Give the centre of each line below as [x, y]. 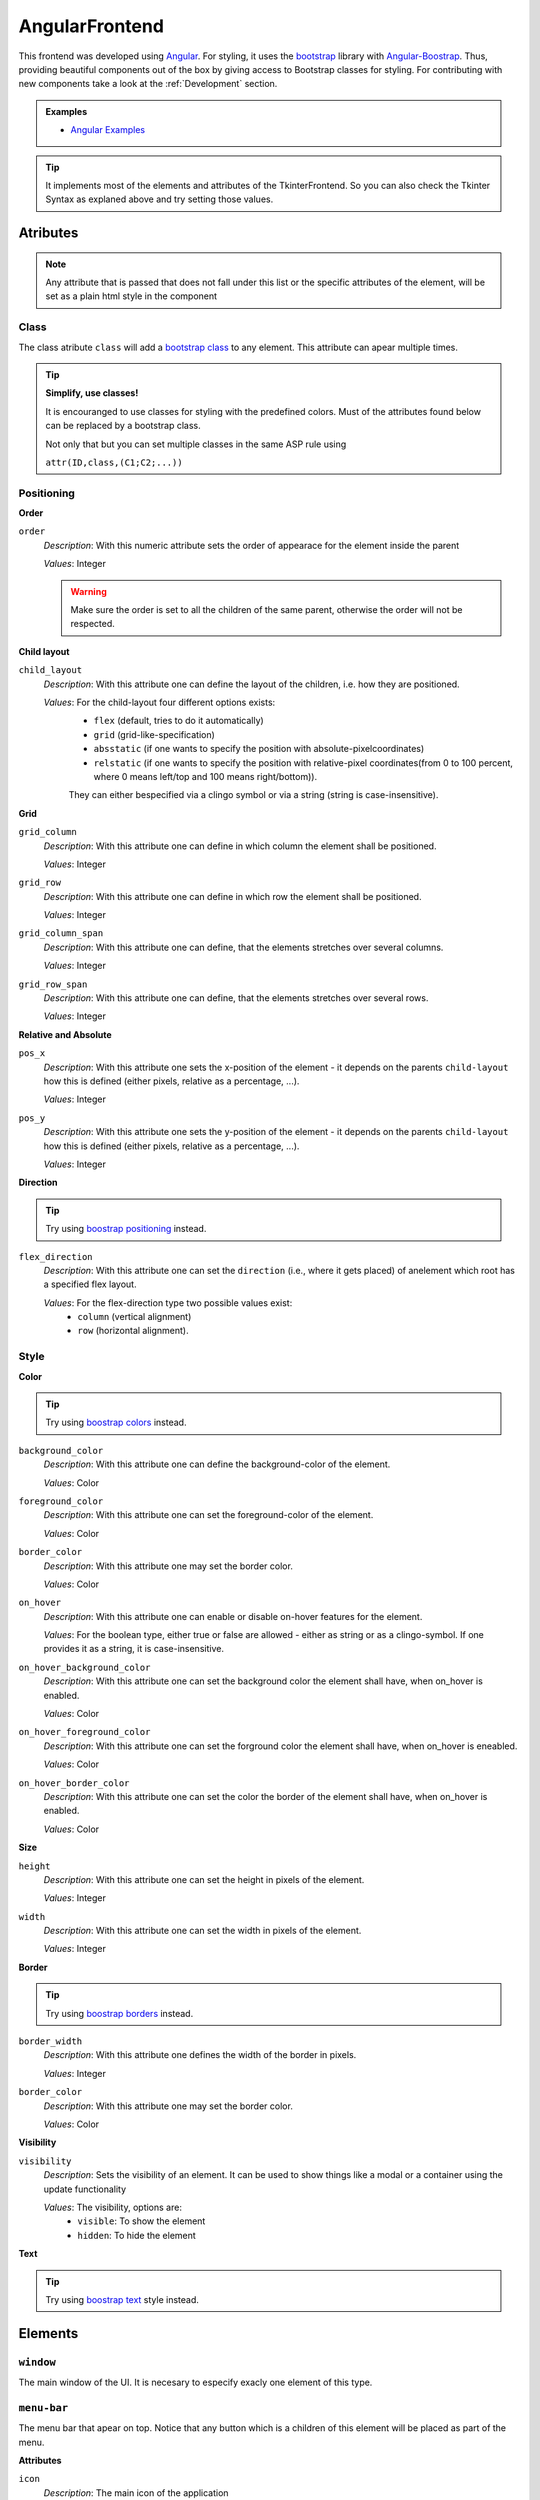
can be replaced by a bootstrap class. [123, 426]
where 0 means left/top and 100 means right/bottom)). [205, 776]
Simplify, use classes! [92, 393]
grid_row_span [53, 984]
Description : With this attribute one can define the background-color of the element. [217, 1464]
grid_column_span [61, 933]
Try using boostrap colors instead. [116, 1422]
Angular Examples [107, 130]
